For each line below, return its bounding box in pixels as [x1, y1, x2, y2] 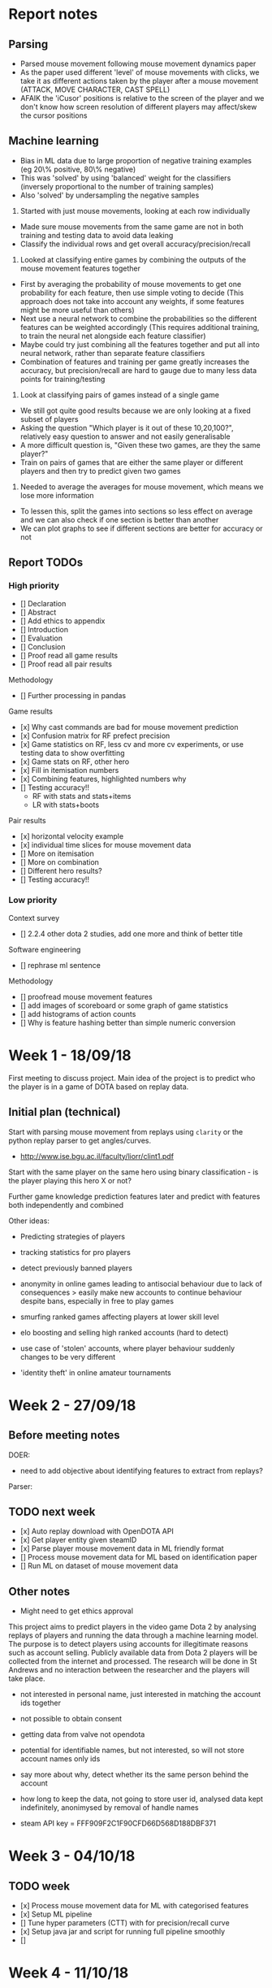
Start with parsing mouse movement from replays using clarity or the [8, 1126, 244, 1136]
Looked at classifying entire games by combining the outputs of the [19, 254, 246, 264]
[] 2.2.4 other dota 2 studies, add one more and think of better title [19, 928, 244, 939]
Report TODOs [8, 556, 84, 570]
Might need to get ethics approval [19, 1606, 134, 1616]
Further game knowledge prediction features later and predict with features [8, 1191, 261, 1201]
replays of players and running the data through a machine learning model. [8, 1630, 258, 1640]
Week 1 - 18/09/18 [8, 1046, 132, 1065]
